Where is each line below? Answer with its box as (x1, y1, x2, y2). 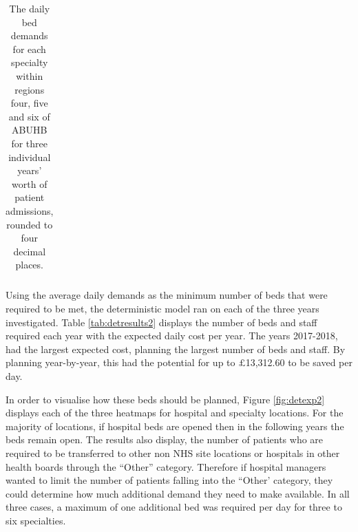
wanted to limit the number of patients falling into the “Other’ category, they (6, 473, 333, 487)
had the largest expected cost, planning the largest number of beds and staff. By (6, 341, 346, 356)
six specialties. (6, 513, 66, 527)
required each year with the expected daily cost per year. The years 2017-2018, (6, 328, 338, 343)
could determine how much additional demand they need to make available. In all (6, 486, 350, 500)
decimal (13, 244, 46, 258)
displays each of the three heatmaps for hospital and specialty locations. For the (6, 405, 344, 420)
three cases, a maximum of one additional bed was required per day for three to (6, 500, 342, 514)
